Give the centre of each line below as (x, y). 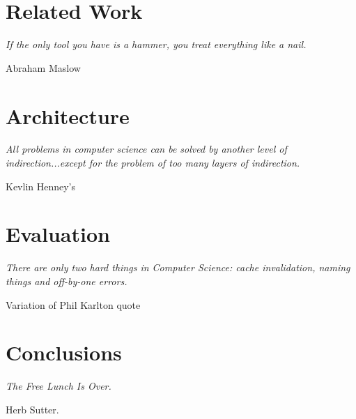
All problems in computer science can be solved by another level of (146, 149)
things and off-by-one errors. (67, 281)
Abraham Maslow (43, 67)
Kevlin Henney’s (41, 186)
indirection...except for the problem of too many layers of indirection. (153, 163)
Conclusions (64, 352)
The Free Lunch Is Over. (59, 386)
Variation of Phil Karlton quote (73, 304)
